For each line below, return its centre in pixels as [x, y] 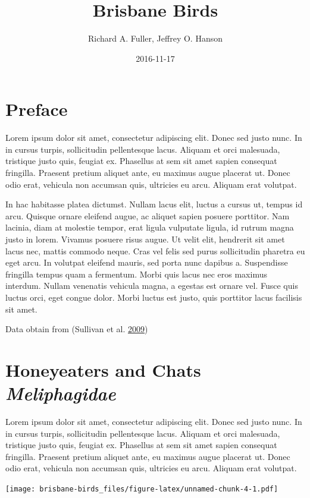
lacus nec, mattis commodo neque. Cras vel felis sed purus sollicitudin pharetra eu [155, 250]
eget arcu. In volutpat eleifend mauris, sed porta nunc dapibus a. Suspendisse [147, 262]
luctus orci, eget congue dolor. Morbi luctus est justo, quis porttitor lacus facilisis [154, 297]
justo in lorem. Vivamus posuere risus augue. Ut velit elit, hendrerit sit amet [145, 239]
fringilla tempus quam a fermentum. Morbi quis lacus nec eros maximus [136, 274]
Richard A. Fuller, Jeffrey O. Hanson [155, 38]
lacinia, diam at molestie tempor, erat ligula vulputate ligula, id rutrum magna [150, 227]
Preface [37, 109]
